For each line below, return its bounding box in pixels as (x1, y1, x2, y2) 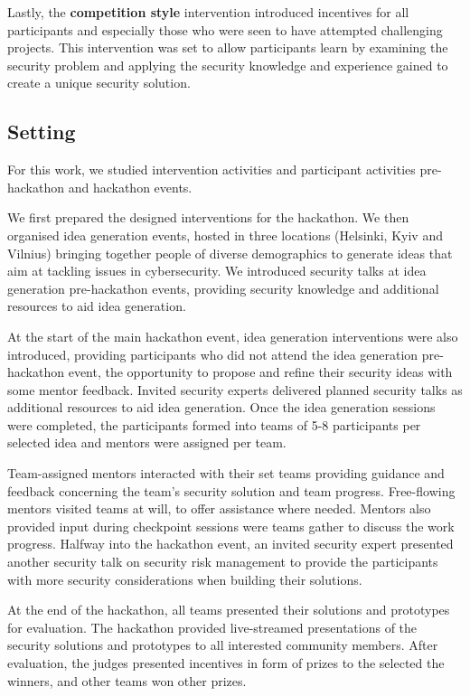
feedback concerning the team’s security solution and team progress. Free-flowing (7, 481, 456, 500)
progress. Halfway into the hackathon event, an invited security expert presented (7, 534, 454, 553)
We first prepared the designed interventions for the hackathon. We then (7, 208, 409, 227)
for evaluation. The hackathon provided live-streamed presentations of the (7, 617, 418, 636)
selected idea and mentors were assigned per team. (7, 433, 287, 452)
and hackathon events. (68, 177, 193, 196)
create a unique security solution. (7, 73, 191, 92)
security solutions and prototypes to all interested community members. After (7, 635, 438, 654)
